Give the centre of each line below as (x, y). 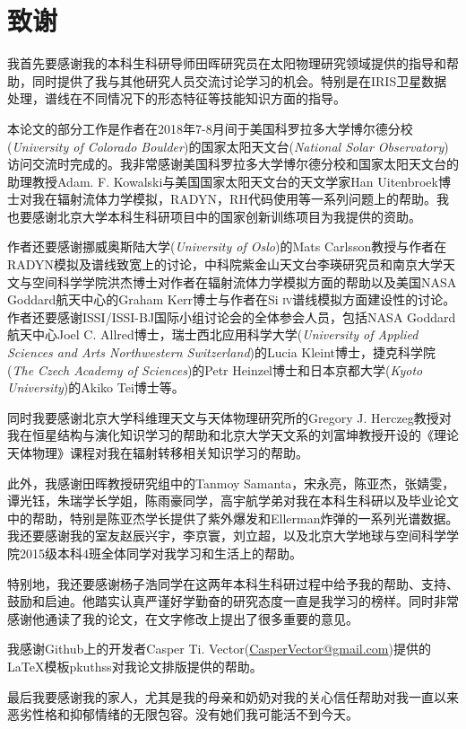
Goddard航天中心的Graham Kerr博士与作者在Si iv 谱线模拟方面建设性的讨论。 (232, 299)
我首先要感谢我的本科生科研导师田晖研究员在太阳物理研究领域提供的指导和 (227, 63)
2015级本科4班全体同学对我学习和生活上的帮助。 (160, 553)
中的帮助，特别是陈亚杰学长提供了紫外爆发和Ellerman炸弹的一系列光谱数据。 (233, 518)
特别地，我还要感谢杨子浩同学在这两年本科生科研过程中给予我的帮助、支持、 (233, 583)
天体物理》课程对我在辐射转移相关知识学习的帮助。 (158, 452)
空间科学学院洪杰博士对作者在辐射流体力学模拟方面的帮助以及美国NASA (244, 281)
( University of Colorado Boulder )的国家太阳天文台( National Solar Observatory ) (228, 146)
